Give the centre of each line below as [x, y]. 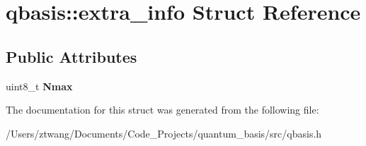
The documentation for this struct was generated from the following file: [162, 110]
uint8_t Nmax [39, 86]
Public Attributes [72, 56]
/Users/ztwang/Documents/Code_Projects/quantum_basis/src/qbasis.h [164, 133]
